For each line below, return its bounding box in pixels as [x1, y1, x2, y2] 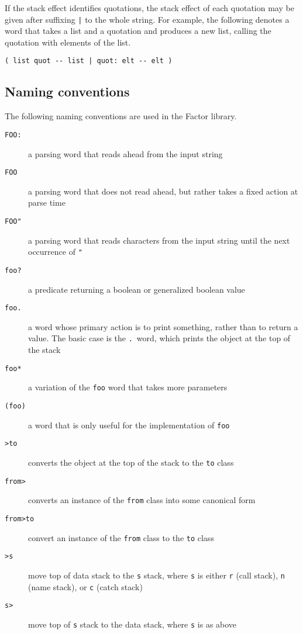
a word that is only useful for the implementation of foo [28, 418, 230, 431]
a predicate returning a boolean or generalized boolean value [28, 283, 245, 295]
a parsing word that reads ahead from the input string [28, 147, 223, 160]
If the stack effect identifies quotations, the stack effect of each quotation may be [5, 2, 294, 13]
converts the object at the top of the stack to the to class [28, 456, 234, 468]
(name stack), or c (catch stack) [28, 580, 143, 593]
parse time [28, 196, 66, 209]
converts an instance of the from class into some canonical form [28, 494, 256, 506]
